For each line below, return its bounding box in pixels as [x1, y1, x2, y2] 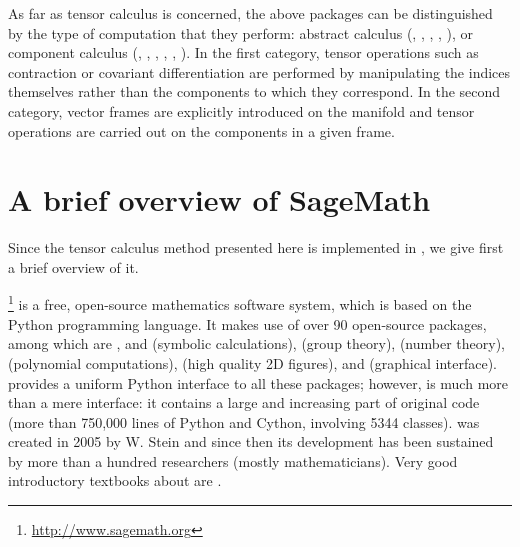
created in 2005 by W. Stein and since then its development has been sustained [8, 431, 494, 452]
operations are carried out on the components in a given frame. [8, 120, 395, 141]
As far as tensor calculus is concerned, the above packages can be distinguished [8, 3, 493, 23]
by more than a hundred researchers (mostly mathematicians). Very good [8, 450, 458, 471]
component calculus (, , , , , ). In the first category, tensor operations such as [8, 42, 479, 63]
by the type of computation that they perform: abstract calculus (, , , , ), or [8, 22, 474, 43]
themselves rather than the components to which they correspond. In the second [8, 81, 501, 102]
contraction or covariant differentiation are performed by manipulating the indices [8, 61, 511, 82]
